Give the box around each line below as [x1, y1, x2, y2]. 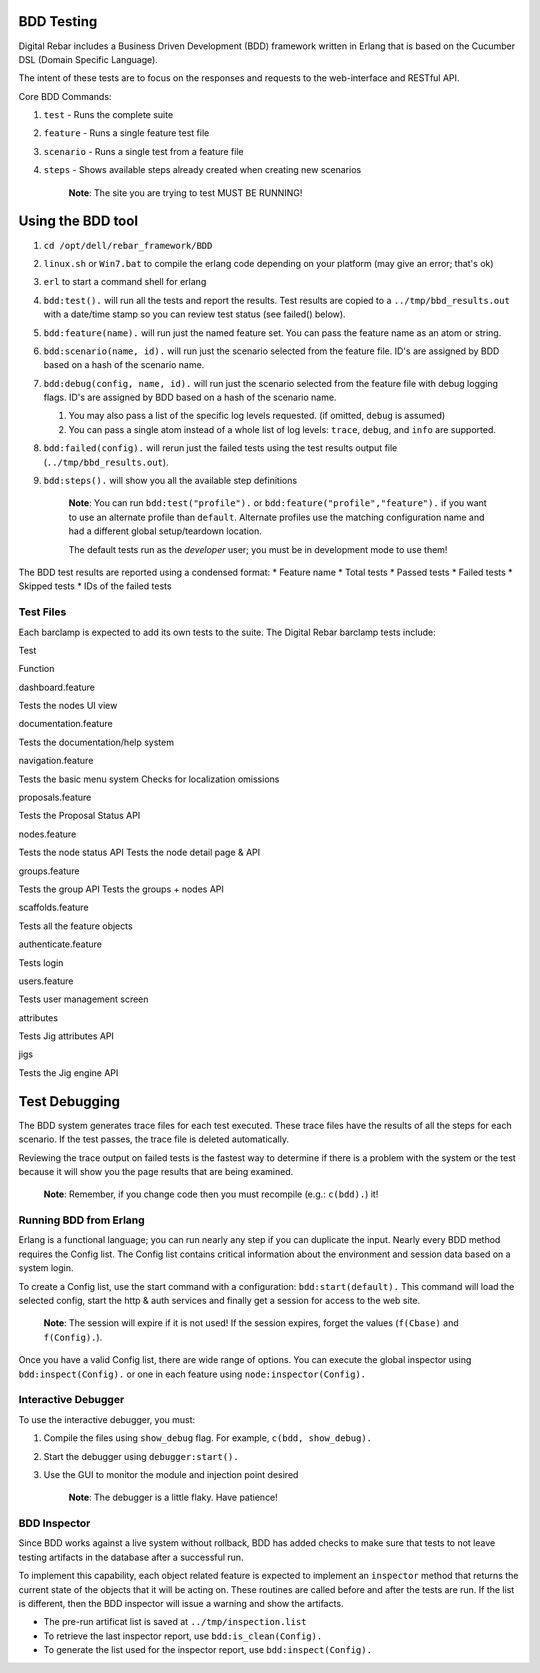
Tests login [18, 956, 64, 969]
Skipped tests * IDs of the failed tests [18, 580, 172, 592]
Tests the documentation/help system [18, 736, 175, 748]
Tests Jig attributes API [18, 1030, 115, 1042]
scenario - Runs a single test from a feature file [43, 145, 244, 157]
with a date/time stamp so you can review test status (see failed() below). [43, 308, 346, 320]
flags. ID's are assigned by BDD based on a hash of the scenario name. [43, 391, 337, 404]
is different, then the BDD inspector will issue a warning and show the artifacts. [18, 1598, 344, 1610]
